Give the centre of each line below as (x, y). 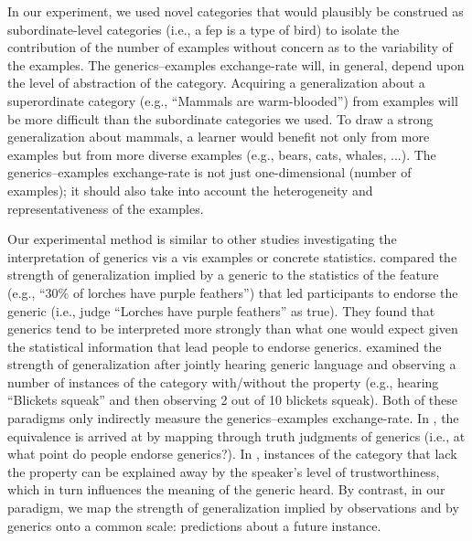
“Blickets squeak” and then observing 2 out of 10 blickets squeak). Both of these (233, 400)
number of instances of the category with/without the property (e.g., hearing (223, 382)
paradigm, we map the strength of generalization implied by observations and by (233, 508)
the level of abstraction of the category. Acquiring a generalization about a (216, 83)
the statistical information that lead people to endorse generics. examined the (225, 346)
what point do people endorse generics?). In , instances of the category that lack (232, 454)
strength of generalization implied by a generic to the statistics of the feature (223, 275)
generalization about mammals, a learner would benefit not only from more (219, 137)
